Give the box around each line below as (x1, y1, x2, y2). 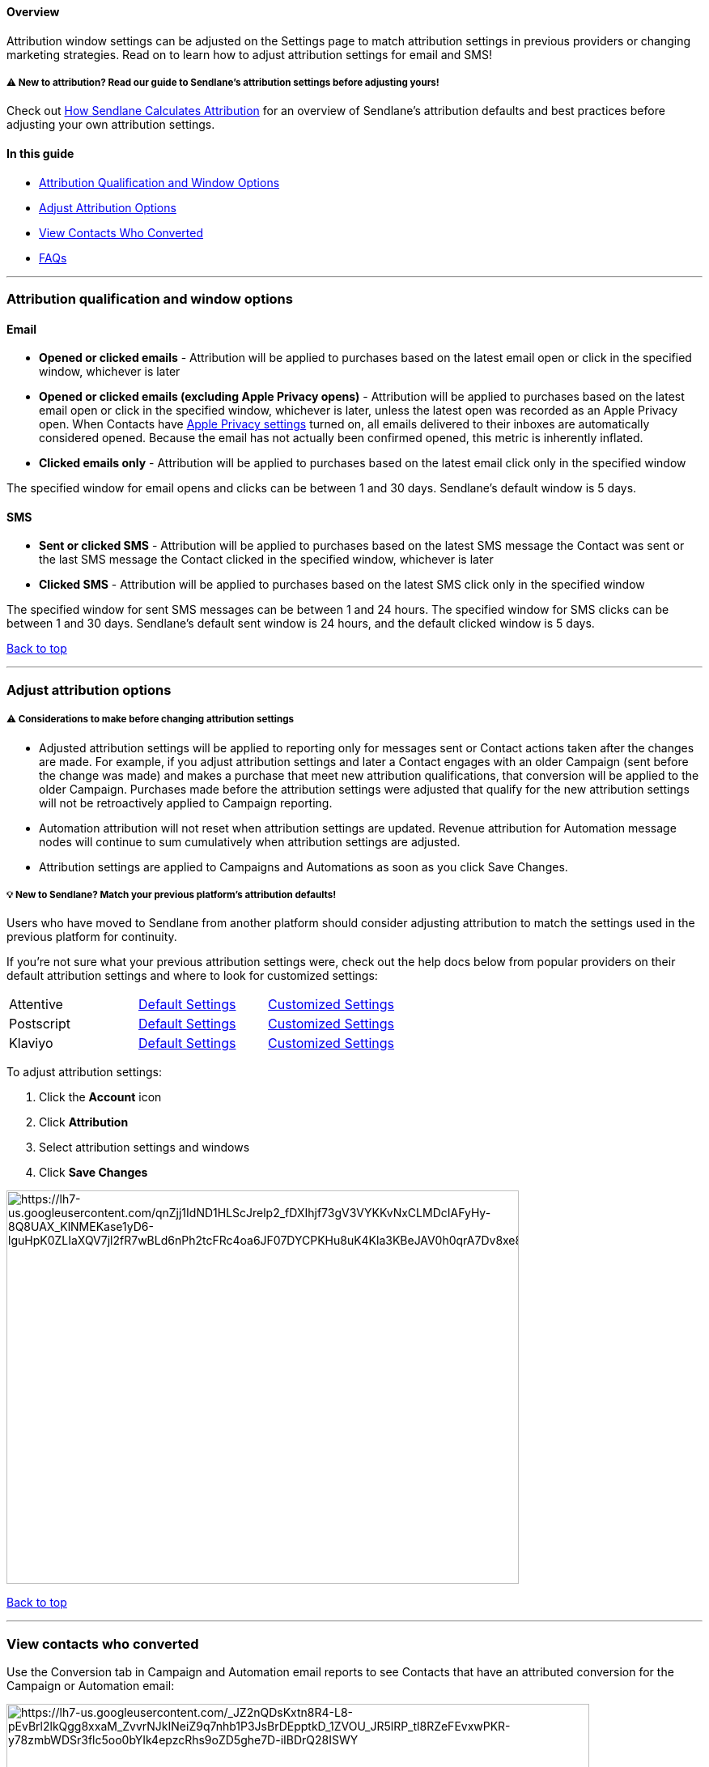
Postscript (9, 1015, 70, 1033)
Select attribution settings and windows (39, 1140, 250, 1155)
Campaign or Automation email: (6, 1679, 175, 1693)
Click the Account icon (39, 1090, 162, 1105)
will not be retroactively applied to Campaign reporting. (39, 795, 333, 810)
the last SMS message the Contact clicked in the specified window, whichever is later (39, 552, 494, 567)
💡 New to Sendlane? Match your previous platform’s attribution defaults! (6, 888, 337, 901)
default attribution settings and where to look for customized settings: (6, 969, 378, 983)
